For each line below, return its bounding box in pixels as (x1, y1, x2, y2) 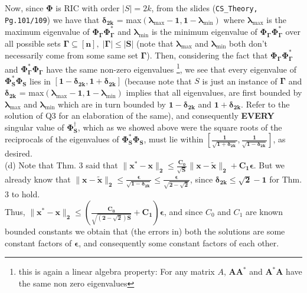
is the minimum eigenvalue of (151, 25, 257, 37)
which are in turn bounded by (58, 97, 166, 110)
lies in (30, 74, 51, 87)
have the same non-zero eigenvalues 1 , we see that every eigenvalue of (46, 61, 297, 75)
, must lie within (143, 133, 204, 145)
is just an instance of (202, 74, 277, 87)
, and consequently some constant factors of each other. (79, 236, 279, 249)
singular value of (5, 121, 64, 133)
